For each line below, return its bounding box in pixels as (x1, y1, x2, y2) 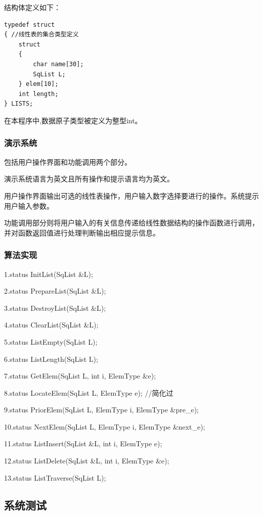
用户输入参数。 (4, 200, 54, 211)
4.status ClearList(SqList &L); (4, 319, 99, 330)
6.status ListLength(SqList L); (4, 353, 98, 364)
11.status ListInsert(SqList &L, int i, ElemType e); (4, 438, 162, 449)
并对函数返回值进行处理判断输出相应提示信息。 (4, 227, 160, 238)
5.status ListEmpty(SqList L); (4, 336, 98, 347)
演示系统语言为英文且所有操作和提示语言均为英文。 (4, 173, 174, 184)
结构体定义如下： (4, 2, 61, 12)
